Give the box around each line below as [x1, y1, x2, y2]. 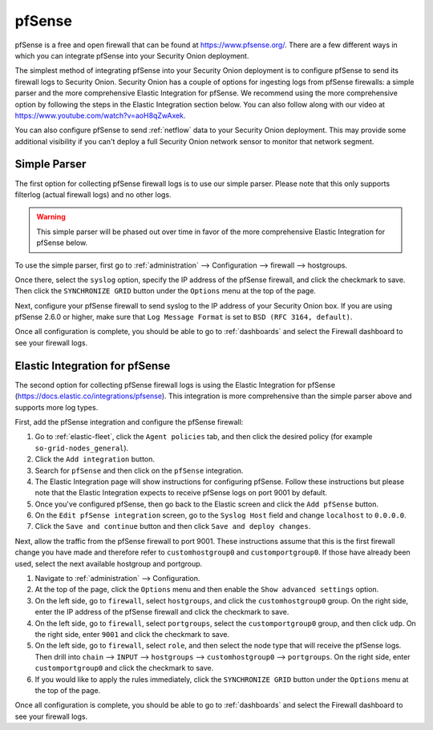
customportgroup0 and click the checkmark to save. [34, 663, 214, 673]
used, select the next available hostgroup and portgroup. [14, 559, 203, 568]
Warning [36, 212, 66, 222]
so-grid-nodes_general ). [34, 443, 129, 453]
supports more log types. [14, 402, 99, 412]
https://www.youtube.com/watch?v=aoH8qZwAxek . [14, 111, 186, 120]
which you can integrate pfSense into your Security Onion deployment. [14, 50, 249, 60]
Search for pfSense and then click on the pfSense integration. [34, 466, 244, 475]
